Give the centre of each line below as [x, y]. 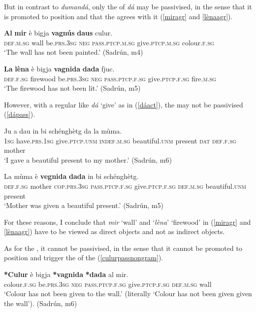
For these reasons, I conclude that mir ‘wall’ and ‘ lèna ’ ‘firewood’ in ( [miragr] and [128, 222]
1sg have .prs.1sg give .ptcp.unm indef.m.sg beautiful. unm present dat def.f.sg [120, 140]
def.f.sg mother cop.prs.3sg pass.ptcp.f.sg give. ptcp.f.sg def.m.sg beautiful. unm [125, 186]
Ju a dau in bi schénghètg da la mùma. [63, 130]
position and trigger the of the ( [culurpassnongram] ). [84, 258]
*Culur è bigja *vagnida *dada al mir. [66, 274]
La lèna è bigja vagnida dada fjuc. [59, 68]
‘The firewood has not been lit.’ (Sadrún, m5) [72, 88]
